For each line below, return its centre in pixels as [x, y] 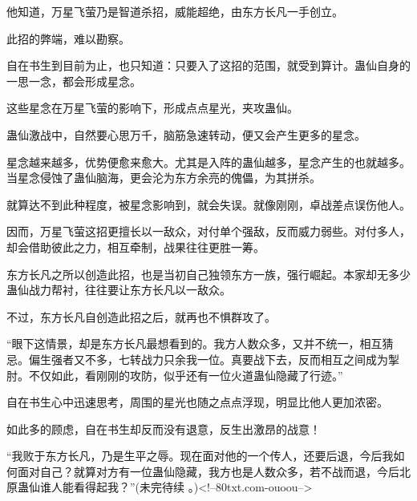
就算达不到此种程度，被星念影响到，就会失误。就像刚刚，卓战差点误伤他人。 [208, 204]
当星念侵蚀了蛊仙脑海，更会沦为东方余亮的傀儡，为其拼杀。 [164, 178]
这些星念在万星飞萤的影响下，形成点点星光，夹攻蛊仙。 [152, 108]
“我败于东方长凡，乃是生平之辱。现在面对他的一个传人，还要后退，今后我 [200, 456]
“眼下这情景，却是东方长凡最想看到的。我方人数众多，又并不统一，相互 [194, 343]
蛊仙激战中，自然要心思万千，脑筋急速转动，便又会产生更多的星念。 [186, 134]
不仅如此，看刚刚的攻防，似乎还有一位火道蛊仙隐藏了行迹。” [186, 375]
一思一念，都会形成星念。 [74, 81]
